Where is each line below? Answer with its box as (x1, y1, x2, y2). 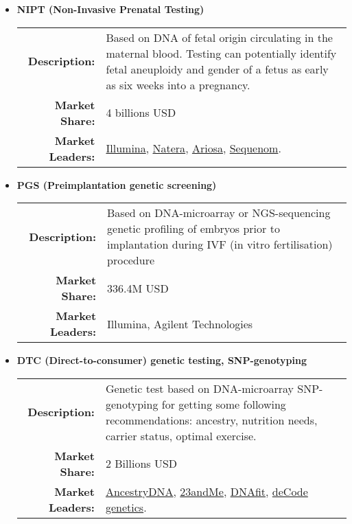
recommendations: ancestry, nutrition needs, (105, 411, 318, 428)
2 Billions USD (105, 455, 178, 472)
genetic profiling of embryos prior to (107, 220, 280, 237)
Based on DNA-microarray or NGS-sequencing (107, 205, 331, 221)
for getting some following (161, 396, 286, 412)
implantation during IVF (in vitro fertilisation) (107, 236, 333, 253)
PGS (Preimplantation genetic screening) (16, 177, 217, 192)
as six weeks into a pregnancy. (106, 76, 250, 93)
